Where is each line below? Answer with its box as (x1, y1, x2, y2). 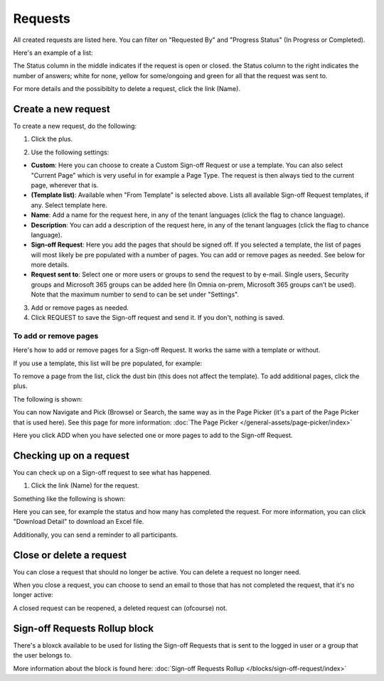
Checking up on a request (13, 449, 129, 461)
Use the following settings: (31, 148, 110, 156)
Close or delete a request (13, 549, 127, 561)
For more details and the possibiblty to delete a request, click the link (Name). (13, 85, 241, 93)
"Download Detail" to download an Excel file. (13, 518, 144, 526)
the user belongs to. (13, 651, 73, 660)
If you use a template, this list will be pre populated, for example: (13, 359, 203, 368)
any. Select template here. (31, 200, 108, 209)
